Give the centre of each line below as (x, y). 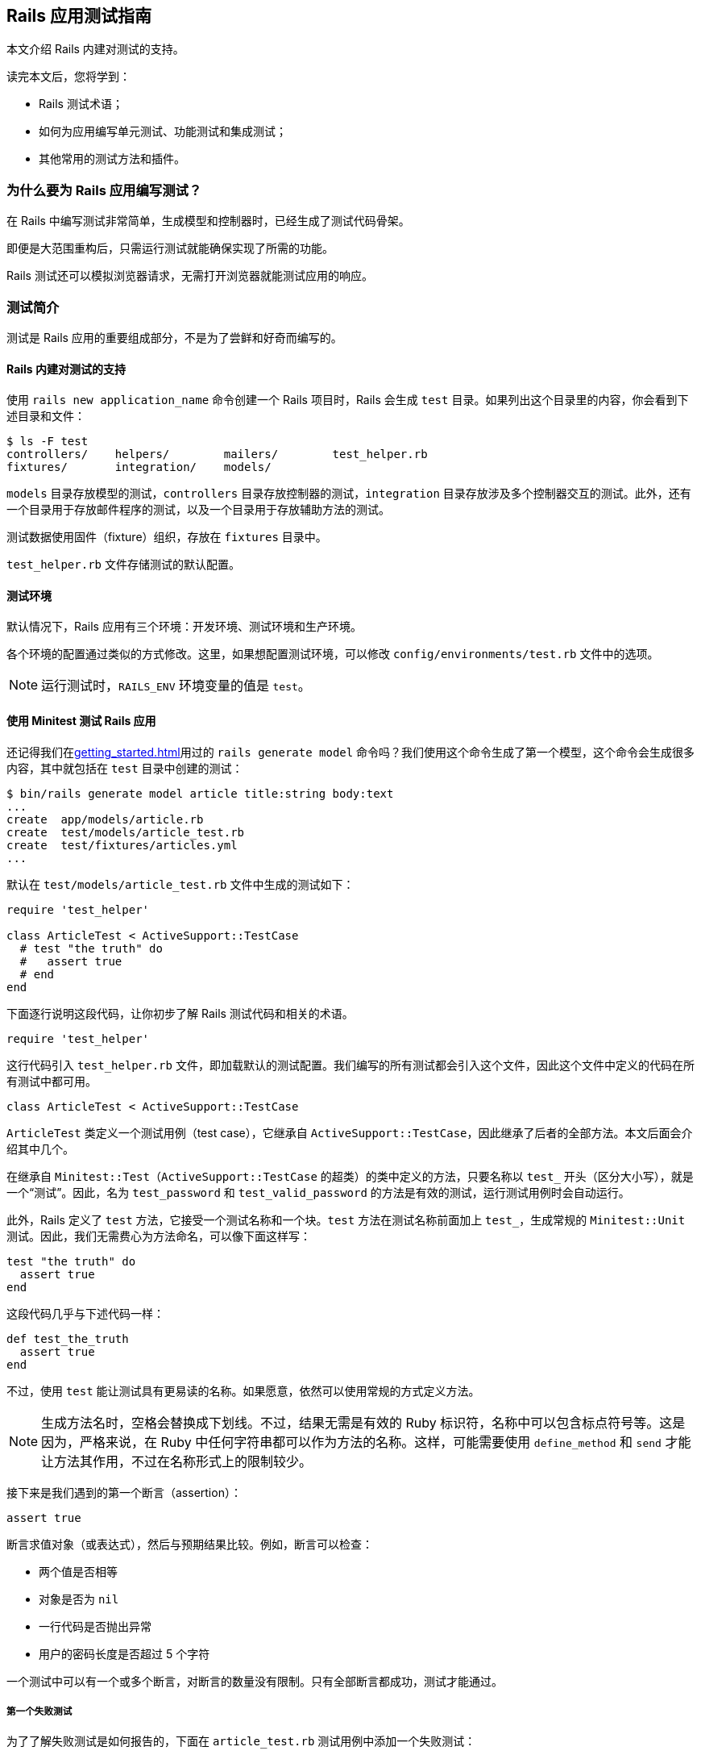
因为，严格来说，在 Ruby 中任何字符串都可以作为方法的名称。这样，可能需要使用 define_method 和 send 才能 (366, 1442)
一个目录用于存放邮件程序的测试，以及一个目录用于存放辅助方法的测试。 (198, 510)
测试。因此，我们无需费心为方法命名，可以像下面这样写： (159, 1236)
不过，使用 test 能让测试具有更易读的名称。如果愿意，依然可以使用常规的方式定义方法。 (243, 1390)
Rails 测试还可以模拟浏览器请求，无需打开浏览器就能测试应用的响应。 (190, 276)
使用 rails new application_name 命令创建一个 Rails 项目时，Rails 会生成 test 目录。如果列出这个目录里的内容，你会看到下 (348, 400)
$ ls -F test (48, 442)
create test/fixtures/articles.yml (122, 845)
